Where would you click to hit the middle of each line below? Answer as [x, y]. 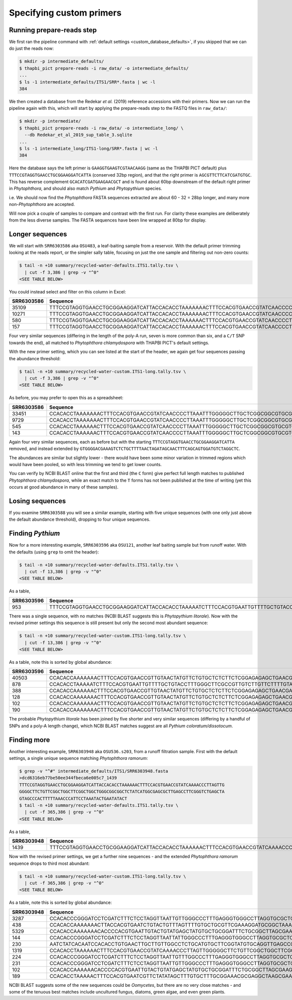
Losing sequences [37, 501]
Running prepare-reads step [53, 30]
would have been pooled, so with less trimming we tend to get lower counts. [85, 464]
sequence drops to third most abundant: [49, 863]
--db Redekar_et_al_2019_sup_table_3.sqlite [78, 135]
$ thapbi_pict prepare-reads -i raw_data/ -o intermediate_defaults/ [104, 68]
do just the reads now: [31, 48]
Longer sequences [38, 234]
